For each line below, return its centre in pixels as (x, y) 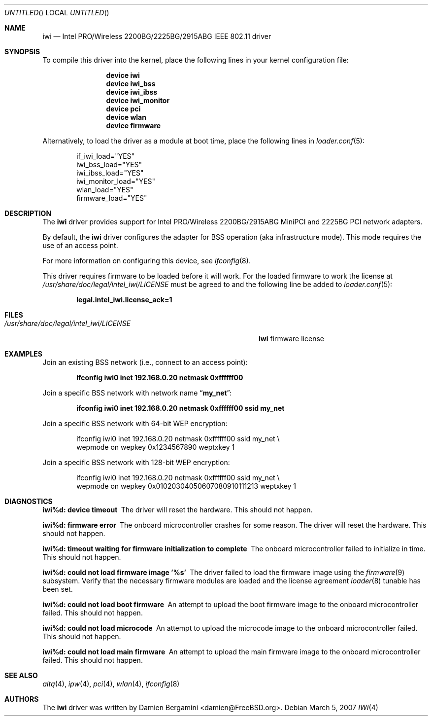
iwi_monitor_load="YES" (116, 181)
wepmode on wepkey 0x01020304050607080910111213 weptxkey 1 (186, 486)
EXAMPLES (23, 354)
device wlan (126, 117)
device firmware (133, 126)
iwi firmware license (291, 339)
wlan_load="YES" (105, 190)
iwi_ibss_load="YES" (110, 173)
